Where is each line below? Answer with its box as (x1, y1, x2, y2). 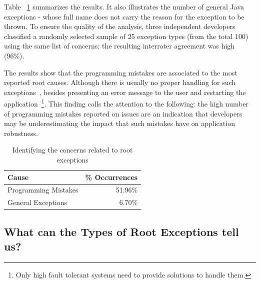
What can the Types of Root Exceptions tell (4, 223, 239, 239)
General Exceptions (7, 197, 67, 207)
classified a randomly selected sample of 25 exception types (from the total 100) (4, 30, 248, 41)
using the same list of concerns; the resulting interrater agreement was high (4, 40, 235, 51)
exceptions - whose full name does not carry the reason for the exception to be (4, 11, 244, 21)
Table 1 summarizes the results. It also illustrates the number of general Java (4, 1, 244, 11)
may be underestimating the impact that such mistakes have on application (4, 118, 235, 128)
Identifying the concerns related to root (12, 144, 133, 155)
